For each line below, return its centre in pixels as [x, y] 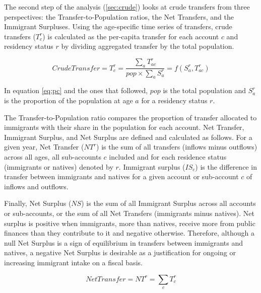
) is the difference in [226, 166]
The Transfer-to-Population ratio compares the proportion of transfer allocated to [130, 117]
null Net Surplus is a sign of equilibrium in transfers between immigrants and [123, 242]
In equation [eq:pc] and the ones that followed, [76, 90]
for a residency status [174, 100]
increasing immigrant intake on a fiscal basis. [73, 262]
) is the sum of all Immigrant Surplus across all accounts [169, 203]
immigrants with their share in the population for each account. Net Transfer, [124, 127]
